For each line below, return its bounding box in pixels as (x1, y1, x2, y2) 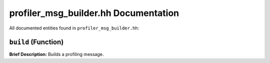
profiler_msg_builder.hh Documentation (9, 7, 179, 18)
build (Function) (9, 38, 64, 46)
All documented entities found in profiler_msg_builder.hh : (9, 25, 139, 31)
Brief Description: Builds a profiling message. (9, 51, 104, 57)
